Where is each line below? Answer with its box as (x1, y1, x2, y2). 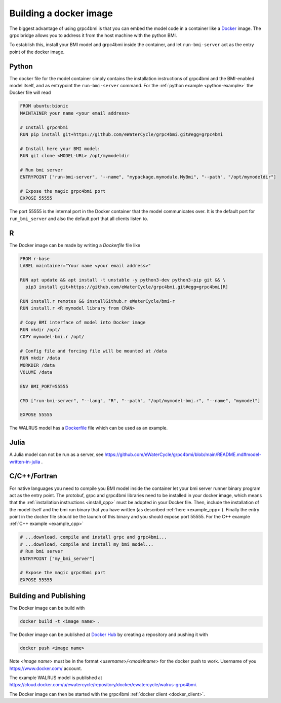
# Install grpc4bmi (20, 124, 68, 130)
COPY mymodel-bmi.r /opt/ (20, 334, 85, 340)
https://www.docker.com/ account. (9, 665, 82, 672)
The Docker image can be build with (9, 605, 85, 611)
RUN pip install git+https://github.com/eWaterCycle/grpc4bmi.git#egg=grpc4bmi (20, 131, 223, 137)
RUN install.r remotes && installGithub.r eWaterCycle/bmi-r (20, 298, 175, 304)
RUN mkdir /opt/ (20, 327, 61, 332)
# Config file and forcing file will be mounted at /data (20, 348, 167, 354)
